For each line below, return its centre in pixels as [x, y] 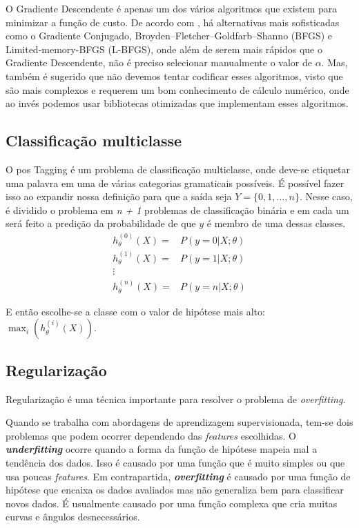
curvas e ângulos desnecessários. [73, 517]
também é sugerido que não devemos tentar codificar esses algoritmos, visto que [174, 76]
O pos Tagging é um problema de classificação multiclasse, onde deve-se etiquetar [178, 169]
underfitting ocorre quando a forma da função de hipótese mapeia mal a [162, 449]
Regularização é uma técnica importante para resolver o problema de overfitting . [176, 399]
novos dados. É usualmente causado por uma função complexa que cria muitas [172, 503]
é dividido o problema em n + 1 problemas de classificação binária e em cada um [177, 209]
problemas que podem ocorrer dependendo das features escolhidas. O [151, 435]
